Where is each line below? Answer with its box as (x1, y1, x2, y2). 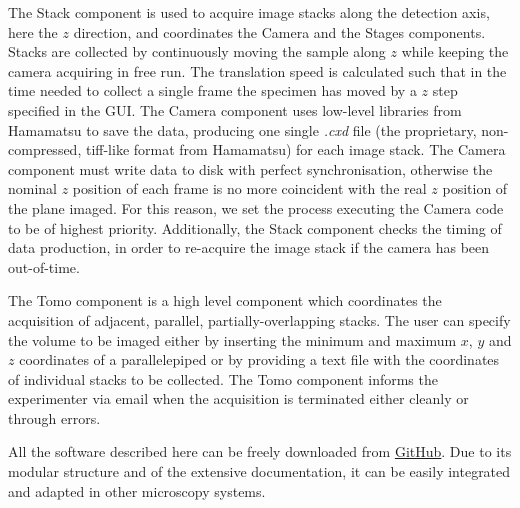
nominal (8, 178, 58, 199)
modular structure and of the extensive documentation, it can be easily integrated (8, 461, 511, 482)
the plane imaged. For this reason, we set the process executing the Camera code (8, 197, 504, 218)
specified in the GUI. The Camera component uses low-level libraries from (8, 99, 462, 120)
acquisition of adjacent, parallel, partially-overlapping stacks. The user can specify (8, 309, 511, 330)
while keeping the (401, 41, 509, 62)
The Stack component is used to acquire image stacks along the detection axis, (8, 2, 490, 22)
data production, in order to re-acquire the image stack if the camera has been (8, 237, 490, 258)
